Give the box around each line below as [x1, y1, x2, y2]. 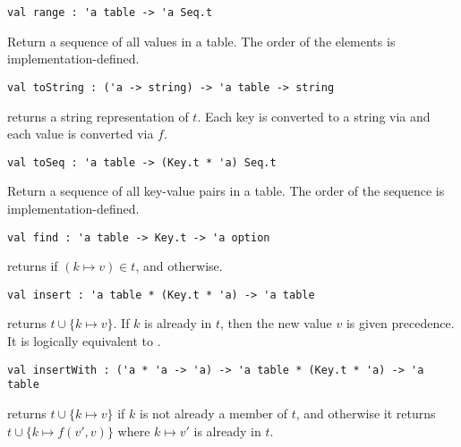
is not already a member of [139, 403, 288, 422]
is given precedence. [346, 314, 455, 333]
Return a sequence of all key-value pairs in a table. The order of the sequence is [7, 181, 445, 200]
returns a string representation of [7, 106, 189, 125]
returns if [7, 257, 58, 275]
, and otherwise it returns [295, 403, 436, 422]
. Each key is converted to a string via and [197, 106, 431, 125]
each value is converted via [7, 124, 154, 143]
